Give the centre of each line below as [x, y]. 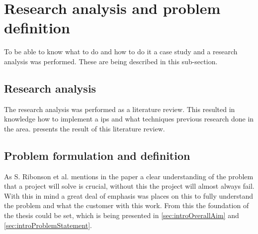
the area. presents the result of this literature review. [85, 128]
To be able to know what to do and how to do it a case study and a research [121, 52]
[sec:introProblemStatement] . [48, 225]
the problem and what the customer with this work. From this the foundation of [127, 205]
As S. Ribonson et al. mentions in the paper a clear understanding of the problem [129, 176]
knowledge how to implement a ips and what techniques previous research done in [129, 119]
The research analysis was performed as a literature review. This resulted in [120, 109]
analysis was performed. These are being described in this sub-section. [111, 61]
